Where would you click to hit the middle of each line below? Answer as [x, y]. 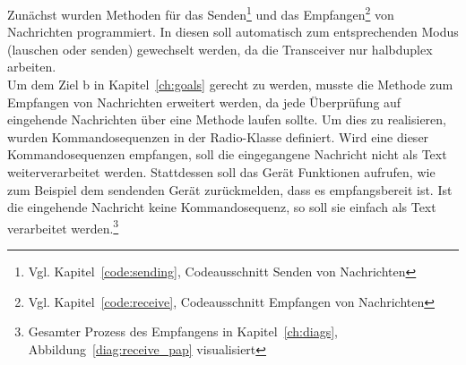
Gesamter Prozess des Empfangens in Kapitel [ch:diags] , [183, 331]
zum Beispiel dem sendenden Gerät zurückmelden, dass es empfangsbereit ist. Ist [230, 189]
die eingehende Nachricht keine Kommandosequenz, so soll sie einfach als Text [222, 207]
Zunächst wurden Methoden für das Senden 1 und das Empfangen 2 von [201, 13]
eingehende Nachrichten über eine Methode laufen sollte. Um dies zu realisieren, [227, 119]
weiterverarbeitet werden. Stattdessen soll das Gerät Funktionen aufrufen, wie [221, 172]
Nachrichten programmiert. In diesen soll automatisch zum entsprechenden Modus [233, 32]
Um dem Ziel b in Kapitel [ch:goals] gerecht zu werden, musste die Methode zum [230, 85]
